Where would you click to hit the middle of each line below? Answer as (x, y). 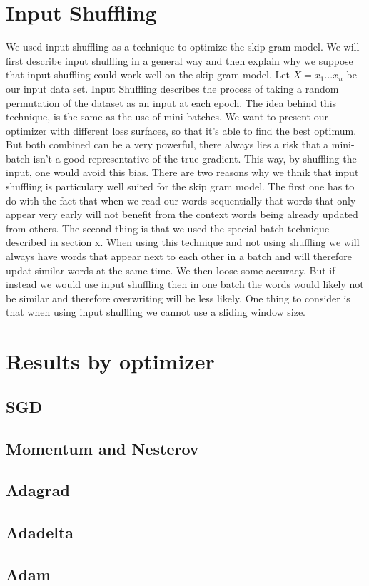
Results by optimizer (110, 361)
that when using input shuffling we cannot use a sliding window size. (156, 312)
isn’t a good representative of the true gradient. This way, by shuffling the (195, 158)
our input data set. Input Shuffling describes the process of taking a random (172, 88)
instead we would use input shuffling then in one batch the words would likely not (185, 284)
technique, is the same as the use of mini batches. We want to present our (167, 117)
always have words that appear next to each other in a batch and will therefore (179, 256)
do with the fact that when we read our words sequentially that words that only (181, 200)
